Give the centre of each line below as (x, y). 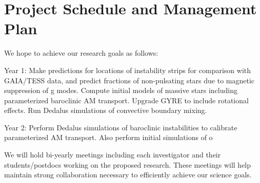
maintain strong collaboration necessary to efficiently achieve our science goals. (128, 175)
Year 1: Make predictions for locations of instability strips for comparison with (128, 70)
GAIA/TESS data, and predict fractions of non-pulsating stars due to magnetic (129, 80)
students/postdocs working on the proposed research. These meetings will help (128, 164)
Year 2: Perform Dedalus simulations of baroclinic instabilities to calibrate (121, 127)
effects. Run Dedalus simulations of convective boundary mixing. (106, 110)
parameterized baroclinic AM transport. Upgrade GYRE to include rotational (126, 100)
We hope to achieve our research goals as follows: (81, 53)
